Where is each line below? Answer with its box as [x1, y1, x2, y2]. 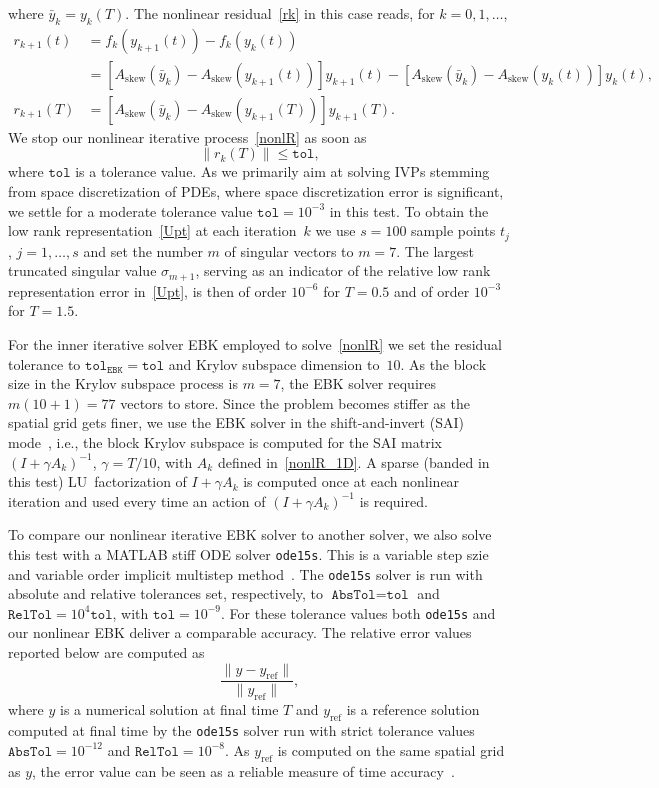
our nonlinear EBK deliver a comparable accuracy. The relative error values [8, 622, 472, 643]
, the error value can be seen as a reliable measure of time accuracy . [32, 760, 455, 781]
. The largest [396, 240, 475, 261]
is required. [359, 490, 428, 511]
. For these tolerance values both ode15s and [221, 602, 496, 623]
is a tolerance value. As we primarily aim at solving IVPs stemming [75, 161, 490, 182]
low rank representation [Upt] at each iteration [8, 220, 297, 241]
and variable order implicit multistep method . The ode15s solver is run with [8, 563, 483, 584]
